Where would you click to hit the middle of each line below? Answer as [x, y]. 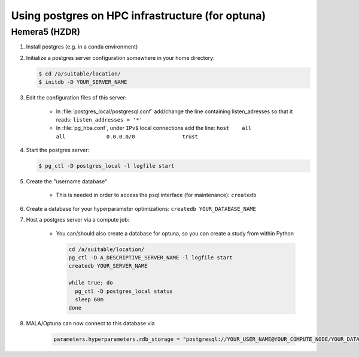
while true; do [91, 283]
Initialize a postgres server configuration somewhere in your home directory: [120, 58]
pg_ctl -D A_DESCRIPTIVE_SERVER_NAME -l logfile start [150, 258]
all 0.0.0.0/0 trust [127, 137]
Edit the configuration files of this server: [76, 98]
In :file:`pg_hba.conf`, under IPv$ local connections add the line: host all [154, 128]
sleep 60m [89, 299]
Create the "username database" [67, 181]
